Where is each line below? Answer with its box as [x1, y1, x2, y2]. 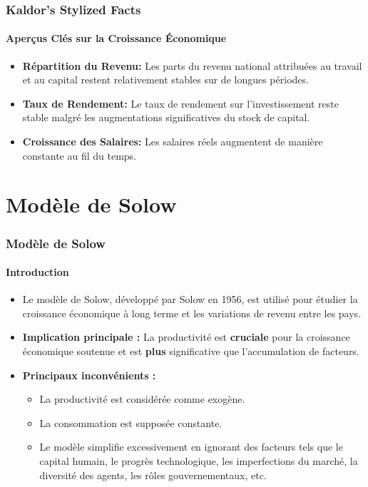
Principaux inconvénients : [22, 367, 156, 382]
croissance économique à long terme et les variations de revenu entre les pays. [22, 305, 362, 320]
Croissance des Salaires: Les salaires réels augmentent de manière [22, 134, 323, 149]
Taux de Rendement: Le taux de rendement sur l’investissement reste [22, 96, 339, 111]
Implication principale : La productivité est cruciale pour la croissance [22, 329, 350, 344]
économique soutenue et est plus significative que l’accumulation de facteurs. [22, 344, 359, 358]
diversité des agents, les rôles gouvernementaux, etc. [39, 467, 267, 482]
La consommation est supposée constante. [39, 415, 223, 430]
